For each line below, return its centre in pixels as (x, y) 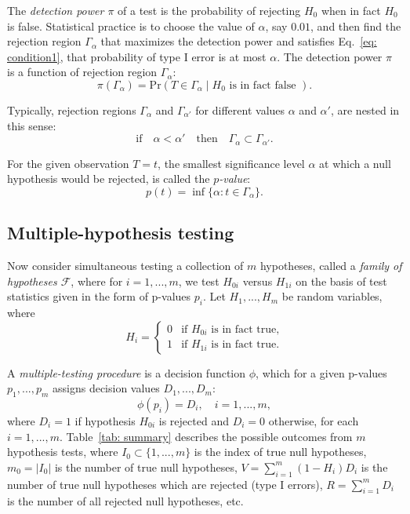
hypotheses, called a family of (331, 265)
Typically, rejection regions (72, 109)
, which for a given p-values (321, 372)
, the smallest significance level (231, 163)
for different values (240, 109)
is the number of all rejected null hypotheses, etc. (125, 501)
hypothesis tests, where (63, 452)
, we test (199, 281)
